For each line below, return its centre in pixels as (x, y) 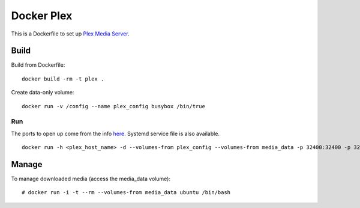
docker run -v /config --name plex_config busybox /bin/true (113, 106)
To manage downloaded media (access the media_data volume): (91, 179)
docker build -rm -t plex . (63, 79)
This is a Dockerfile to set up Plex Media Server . (70, 34)
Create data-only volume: (43, 93)
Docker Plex (42, 16)
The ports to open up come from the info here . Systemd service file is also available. (115, 133)
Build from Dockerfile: (38, 65)
